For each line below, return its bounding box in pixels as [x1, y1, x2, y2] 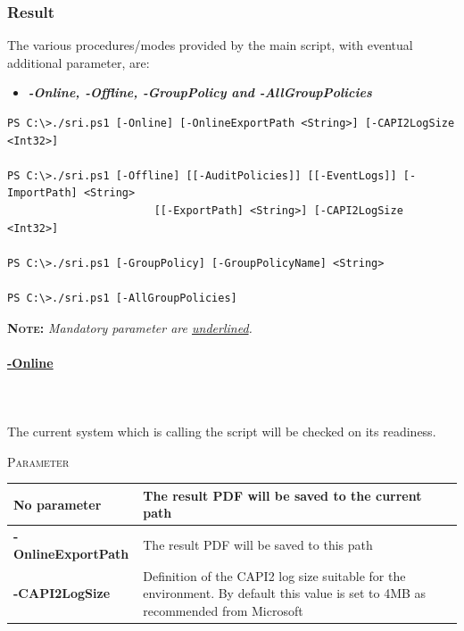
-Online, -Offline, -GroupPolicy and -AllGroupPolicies [28, 83, 372, 102]
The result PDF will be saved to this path [143, 536, 373, 554]
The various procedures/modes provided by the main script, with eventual [7, 36, 413, 54]
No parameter [13, 494, 102, 513]
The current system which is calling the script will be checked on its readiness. [7, 422, 436, 441]
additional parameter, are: [7, 53, 150, 71]
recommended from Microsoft [143, 601, 303, 619]
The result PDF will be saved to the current [143, 486, 422, 504]
